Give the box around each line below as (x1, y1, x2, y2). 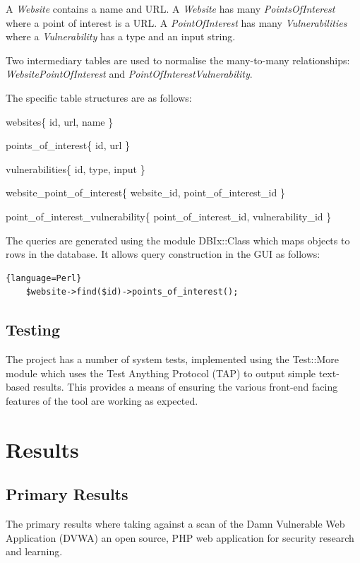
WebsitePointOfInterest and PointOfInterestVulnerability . (6, 66, 253, 81)
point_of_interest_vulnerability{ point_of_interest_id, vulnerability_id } (6, 208, 332, 223)
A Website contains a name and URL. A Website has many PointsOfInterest (6, 1, 335, 16)
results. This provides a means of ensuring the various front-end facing (32, 379, 338, 394)
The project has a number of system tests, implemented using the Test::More (6, 352, 339, 367)
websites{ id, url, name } (6, 114, 114, 129)
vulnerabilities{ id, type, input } (6, 161, 145, 176)
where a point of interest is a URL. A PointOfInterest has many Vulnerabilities (6, 15, 347, 30)
